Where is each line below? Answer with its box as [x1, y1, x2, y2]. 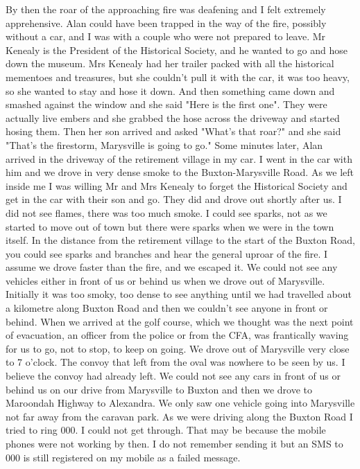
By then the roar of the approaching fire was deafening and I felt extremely [6, 2, 326, 16]
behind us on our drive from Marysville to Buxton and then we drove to [6, 382, 312, 396]
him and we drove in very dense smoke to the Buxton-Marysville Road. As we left [6, 165, 354, 179]
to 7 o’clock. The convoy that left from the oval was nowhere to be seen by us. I [6, 355, 345, 369]
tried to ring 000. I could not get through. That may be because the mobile [6, 423, 326, 437]
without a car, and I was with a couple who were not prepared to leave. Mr [6, 29, 326, 44]
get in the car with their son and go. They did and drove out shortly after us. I [6, 192, 342, 206]
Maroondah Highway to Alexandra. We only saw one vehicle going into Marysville [6, 396, 355, 410]
